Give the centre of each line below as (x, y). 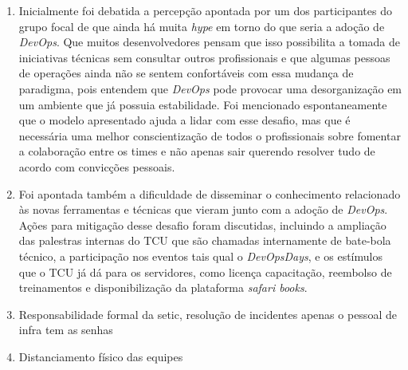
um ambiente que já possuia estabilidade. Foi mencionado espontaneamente (203, 104)
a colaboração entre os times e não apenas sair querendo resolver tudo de (197, 151)
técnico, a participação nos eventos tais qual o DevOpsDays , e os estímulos (200, 256)
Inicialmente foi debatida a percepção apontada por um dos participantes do (205, 10)
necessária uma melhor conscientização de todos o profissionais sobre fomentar (210, 135)
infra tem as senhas (66, 330)
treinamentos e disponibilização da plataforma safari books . (163, 287)
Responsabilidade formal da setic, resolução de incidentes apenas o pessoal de (208, 314)
